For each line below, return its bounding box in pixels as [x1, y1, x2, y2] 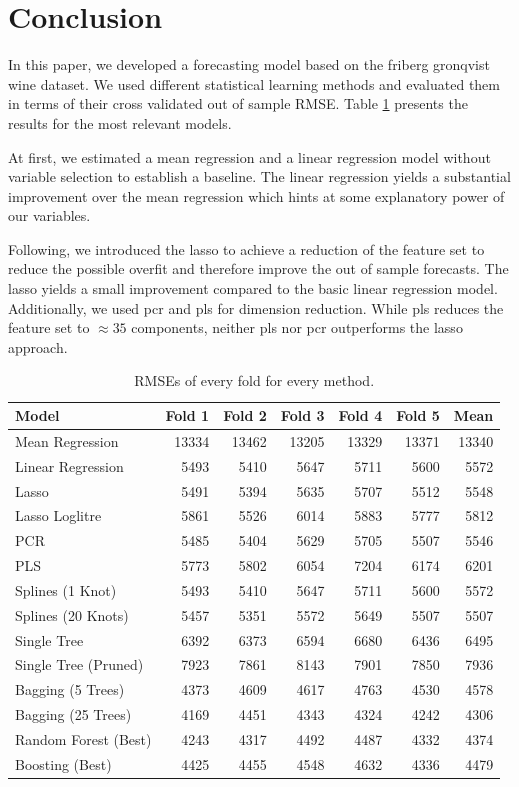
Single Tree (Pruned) [15, 654, 144, 675]
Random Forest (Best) [15, 729, 152, 749]
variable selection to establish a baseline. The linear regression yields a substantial [8, 166, 511, 187]
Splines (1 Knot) [15, 579, 117, 600]
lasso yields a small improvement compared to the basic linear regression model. [8, 278, 498, 299]
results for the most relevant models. [8, 112, 232, 133]
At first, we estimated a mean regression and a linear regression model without [8, 146, 491, 167]
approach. [8, 336, 68, 357]
